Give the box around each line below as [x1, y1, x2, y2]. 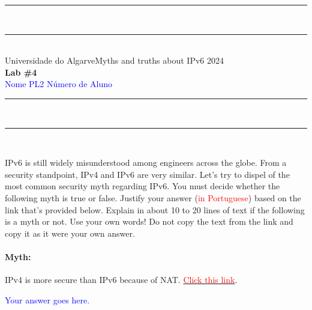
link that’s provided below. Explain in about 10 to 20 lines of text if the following [5, 203, 305, 216]
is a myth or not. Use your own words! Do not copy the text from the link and [5, 215, 293, 228]
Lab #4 [5, 65, 37, 78]
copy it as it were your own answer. [5, 226, 135, 239]
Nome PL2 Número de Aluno [5, 77, 112, 90]
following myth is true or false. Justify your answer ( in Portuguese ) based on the [5, 191, 301, 204]
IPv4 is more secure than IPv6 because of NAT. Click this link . [5, 273, 238, 286]
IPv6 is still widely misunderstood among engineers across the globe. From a [5, 156, 287, 169]
